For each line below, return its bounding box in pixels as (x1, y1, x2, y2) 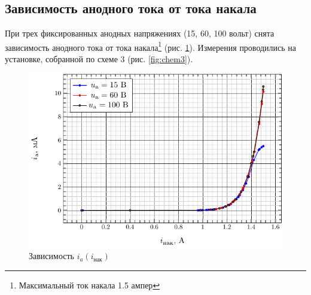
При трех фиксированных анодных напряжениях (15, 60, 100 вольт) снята (5, 27, 275, 39)
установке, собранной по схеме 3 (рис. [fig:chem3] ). (5, 53, 193, 65)
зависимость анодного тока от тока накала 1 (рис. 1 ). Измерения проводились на (5, 39, 297, 53)
